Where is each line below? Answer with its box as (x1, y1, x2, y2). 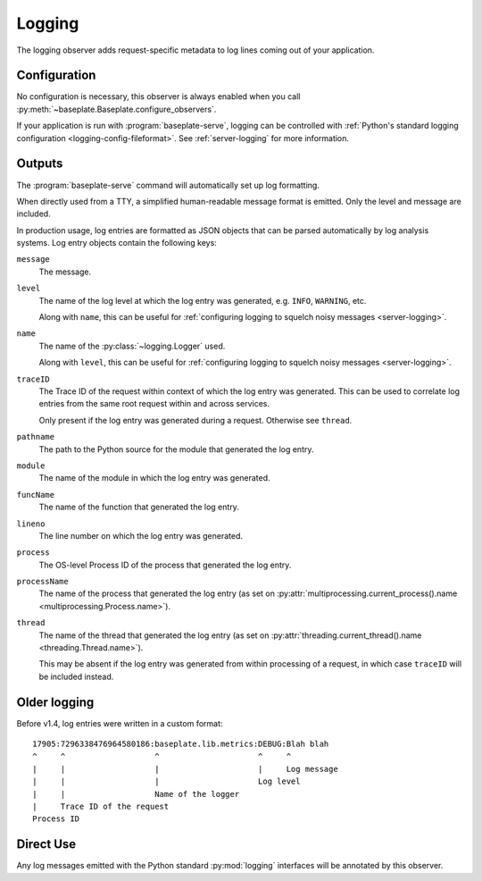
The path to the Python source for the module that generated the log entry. (38, 443, 314, 455)
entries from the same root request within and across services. (38, 399, 270, 409)
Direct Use (16, 836, 77, 852)
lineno (16, 518, 46, 529)
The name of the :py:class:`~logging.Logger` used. (38, 340, 226, 351)
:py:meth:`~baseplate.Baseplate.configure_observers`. (16, 104, 217, 114)
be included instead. (38, 671, 114, 682)
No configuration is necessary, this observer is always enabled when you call (16, 91, 301, 102)
